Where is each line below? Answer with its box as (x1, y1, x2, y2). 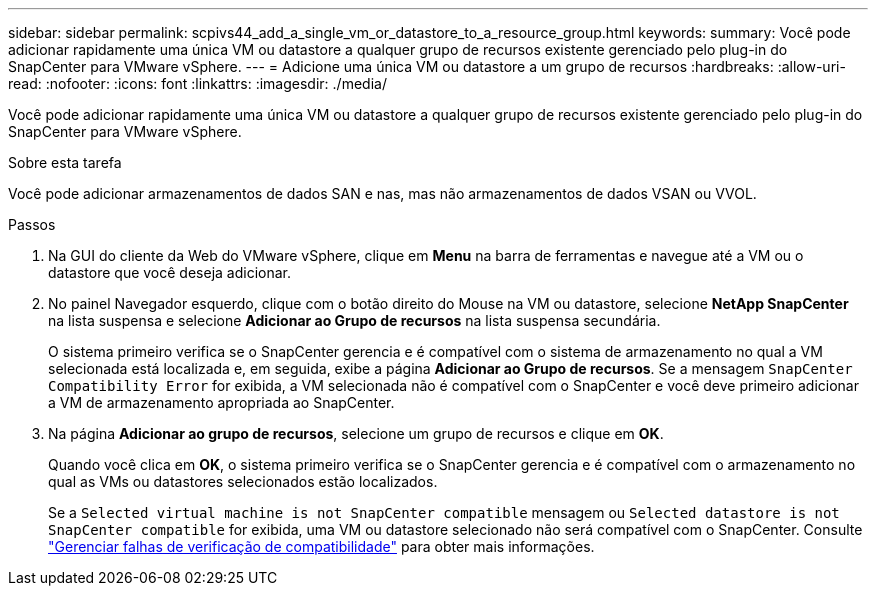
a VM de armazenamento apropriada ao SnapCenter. (48, 394, 395, 411)
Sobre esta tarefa (8, 154, 122, 171)
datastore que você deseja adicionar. (48, 264, 291, 281)
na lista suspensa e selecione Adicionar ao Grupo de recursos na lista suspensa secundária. (48, 312, 661, 329)
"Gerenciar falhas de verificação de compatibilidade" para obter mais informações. (48, 538, 595, 555)
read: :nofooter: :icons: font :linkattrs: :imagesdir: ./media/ (8, 75, 387, 92)
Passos (8, 216, 56, 233)
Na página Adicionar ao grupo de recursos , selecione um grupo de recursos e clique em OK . (48, 425, 664, 442)
